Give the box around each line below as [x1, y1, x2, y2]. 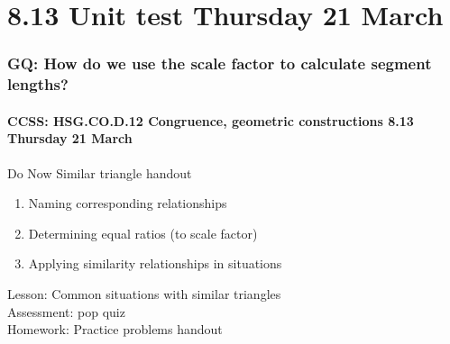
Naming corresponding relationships [28, 194, 227, 213]
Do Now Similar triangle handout [7, 163, 192, 182]
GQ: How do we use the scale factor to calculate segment [7, 52, 432, 75]
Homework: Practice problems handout [7, 320, 223, 339]
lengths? [7, 73, 69, 95]
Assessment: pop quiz [7, 302, 125, 321]
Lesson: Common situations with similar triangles [7, 284, 281, 303]
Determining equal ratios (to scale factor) [28, 223, 258, 242]
